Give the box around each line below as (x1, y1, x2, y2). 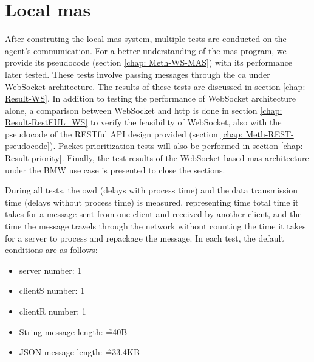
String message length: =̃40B (19, 325, 128, 338)
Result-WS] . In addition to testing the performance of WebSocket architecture (5, 92, 296, 105)
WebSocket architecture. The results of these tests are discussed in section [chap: (5, 80, 305, 92)
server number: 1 (19, 263, 82, 276)
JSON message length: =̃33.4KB (19, 346, 140, 358)
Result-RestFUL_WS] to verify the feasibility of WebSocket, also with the (5, 116, 282, 128)
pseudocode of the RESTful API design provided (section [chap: (5, 127, 243, 140)
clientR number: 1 (19, 305, 86, 317)
